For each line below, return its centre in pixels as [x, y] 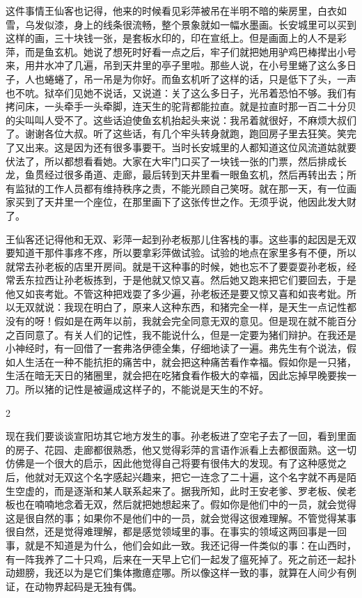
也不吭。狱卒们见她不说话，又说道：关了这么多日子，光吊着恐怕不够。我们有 [181, 92]
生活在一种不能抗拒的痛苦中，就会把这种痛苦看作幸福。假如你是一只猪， [190, 361]
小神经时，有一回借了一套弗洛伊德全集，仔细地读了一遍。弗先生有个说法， [176, 348]
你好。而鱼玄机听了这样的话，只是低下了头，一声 [244, 78]
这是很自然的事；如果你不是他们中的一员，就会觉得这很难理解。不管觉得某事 [181, 517]
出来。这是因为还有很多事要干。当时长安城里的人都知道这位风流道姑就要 [190, 147]
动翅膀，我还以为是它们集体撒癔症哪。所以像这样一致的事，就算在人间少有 [176, 573]
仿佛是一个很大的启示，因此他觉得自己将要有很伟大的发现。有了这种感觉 [171, 463]
